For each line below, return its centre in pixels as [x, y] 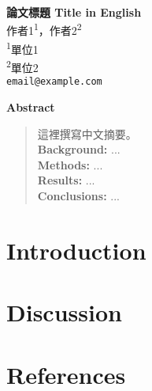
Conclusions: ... [78, 195]
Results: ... [66, 180]
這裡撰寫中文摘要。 [87, 133]
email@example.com [54, 82]
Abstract [31, 107]
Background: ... [79, 149]
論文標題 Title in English [74, 12]
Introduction [76, 250]
